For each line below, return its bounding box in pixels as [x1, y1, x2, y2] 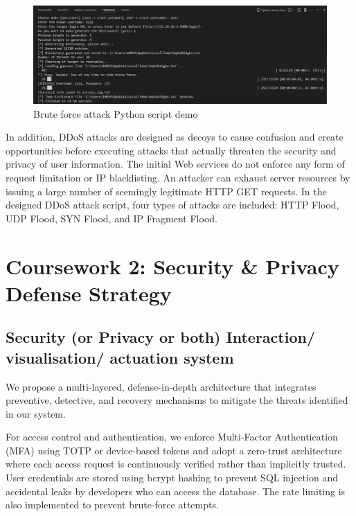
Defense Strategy [6, 278, 172, 307]
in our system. [6, 406, 66, 420]
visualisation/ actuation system [6, 346, 234, 368]
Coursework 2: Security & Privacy [6, 251, 339, 280]
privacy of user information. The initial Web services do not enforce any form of [6, 157, 345, 171]
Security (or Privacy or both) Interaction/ [6, 326, 315, 348]
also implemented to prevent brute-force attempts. [6, 497, 219, 512]
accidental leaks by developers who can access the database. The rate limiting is [6, 483, 346, 498]
